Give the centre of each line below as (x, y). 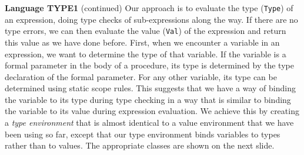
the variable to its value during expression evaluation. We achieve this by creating (152, 111)
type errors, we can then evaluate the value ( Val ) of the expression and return (146, 31)
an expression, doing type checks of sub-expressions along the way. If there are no (151, 19)
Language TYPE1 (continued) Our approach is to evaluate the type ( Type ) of (149, 8)
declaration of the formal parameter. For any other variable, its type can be (141, 76)
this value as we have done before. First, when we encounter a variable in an (142, 42)
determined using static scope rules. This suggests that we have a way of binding (150, 88)
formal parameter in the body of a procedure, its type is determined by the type (149, 65)
